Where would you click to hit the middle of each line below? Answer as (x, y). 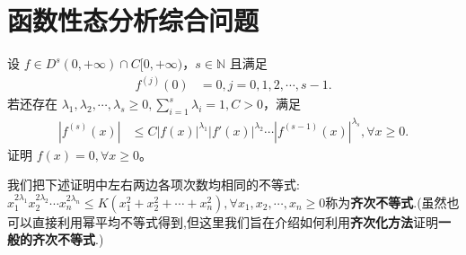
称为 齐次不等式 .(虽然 (386, 202)
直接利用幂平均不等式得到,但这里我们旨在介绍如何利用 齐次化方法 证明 (235, 221)
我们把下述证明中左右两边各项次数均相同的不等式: (154, 185)
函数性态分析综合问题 (133, 20)
